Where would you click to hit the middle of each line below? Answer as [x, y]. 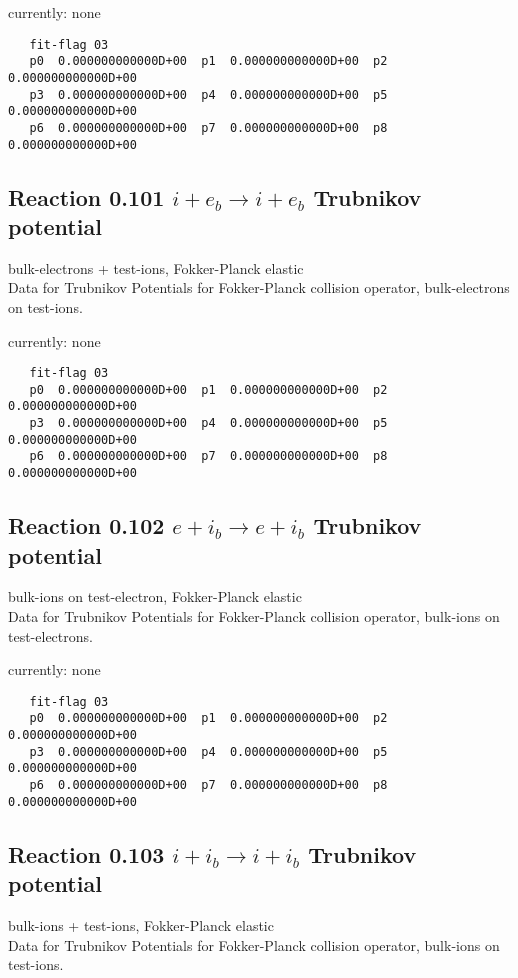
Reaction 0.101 [86, 196]
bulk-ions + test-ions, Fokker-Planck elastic [141, 924]
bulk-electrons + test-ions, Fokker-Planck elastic [156, 267]
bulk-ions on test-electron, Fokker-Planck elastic [155, 596]
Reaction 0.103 [86, 853]
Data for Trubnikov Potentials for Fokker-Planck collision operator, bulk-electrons [259, 287]
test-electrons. [50, 635]
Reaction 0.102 [86, 525]
